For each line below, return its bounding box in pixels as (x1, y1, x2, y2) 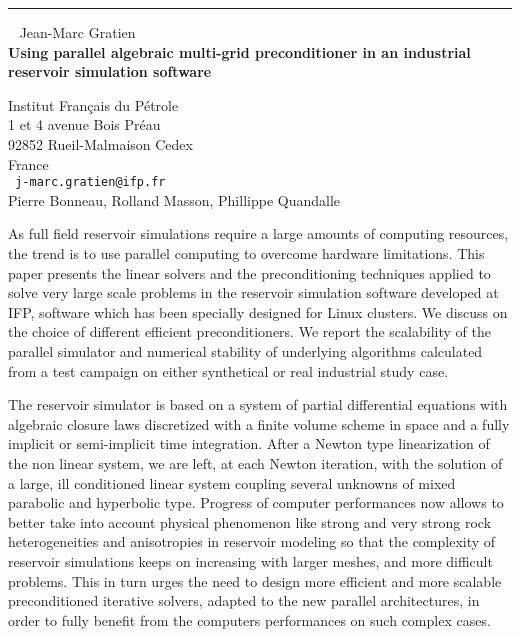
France (8, 153, 49, 174)
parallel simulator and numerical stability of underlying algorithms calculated (8, 340, 483, 361)
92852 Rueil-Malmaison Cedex (8, 133, 193, 154)
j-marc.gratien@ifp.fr (15, 175, 166, 190)
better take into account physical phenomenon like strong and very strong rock (8, 511, 492, 532)
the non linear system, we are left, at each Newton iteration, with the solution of (8, 452, 503, 473)
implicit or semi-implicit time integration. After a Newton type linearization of (8, 433, 490, 454)
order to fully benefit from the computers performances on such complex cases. (8, 609, 491, 630)
